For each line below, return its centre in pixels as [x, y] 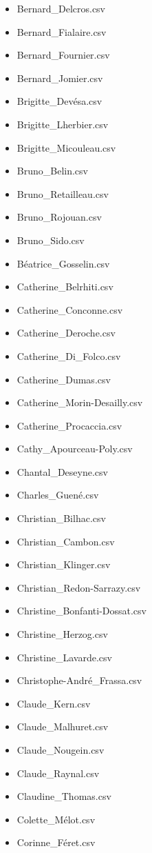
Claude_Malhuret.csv [63, 726]
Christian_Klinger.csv [64, 564]
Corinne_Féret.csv [56, 842]
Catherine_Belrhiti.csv [65, 287]
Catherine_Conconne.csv [70, 309]
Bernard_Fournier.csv [63, 55]
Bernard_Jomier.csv [60, 78]
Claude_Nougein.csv [61, 750]
